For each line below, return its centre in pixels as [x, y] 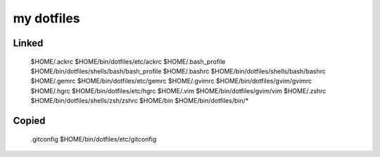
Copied [29, 120]
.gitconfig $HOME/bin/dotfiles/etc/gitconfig [94, 139]
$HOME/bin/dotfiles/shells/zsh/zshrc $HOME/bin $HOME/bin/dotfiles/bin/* [140, 101]
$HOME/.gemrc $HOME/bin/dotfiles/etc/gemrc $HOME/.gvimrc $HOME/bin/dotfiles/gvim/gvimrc [171, 81]
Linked [28, 43]
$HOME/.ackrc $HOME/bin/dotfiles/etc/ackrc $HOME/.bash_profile [128, 61]
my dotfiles [46, 18]
